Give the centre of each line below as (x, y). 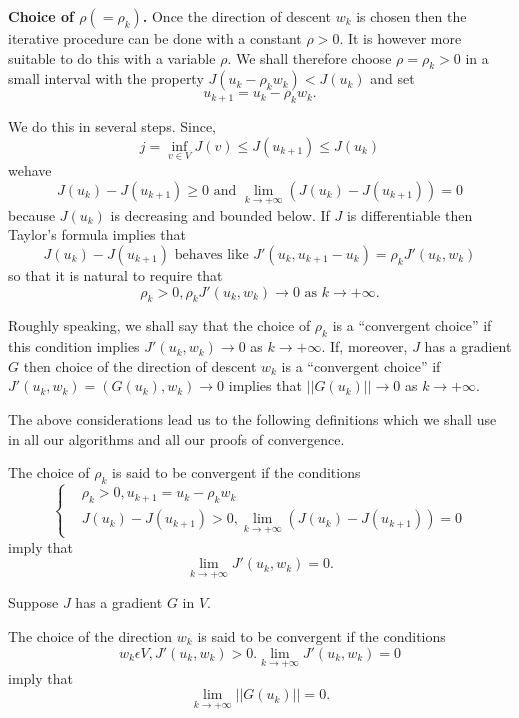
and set (392, 78)
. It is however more (400, 38)
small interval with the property (106, 78)
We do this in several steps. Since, (112, 126)
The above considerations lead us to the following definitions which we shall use (252, 418)
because (32, 214)
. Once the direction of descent (236, 16)
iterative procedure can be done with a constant (155, 38)
